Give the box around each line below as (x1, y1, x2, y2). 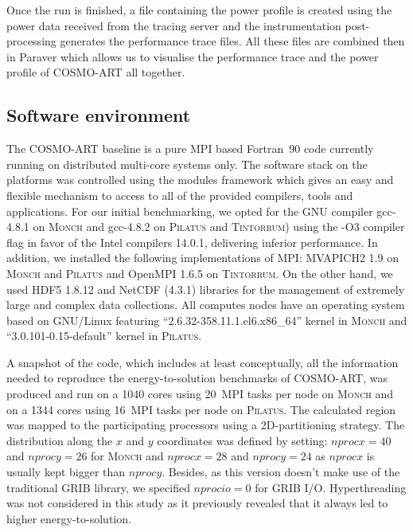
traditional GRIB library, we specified (6, 479, 190, 495)
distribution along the (6, 432, 113, 448)
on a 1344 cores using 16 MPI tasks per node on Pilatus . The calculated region (6, 401, 396, 417)
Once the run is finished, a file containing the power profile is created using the (6, 2, 392, 18)
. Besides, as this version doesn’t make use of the (162, 464, 400, 480)
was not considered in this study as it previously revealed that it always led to (6, 495, 388, 511)
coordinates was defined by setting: (157, 432, 328, 448)
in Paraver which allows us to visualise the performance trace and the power (6, 48, 379, 65)
